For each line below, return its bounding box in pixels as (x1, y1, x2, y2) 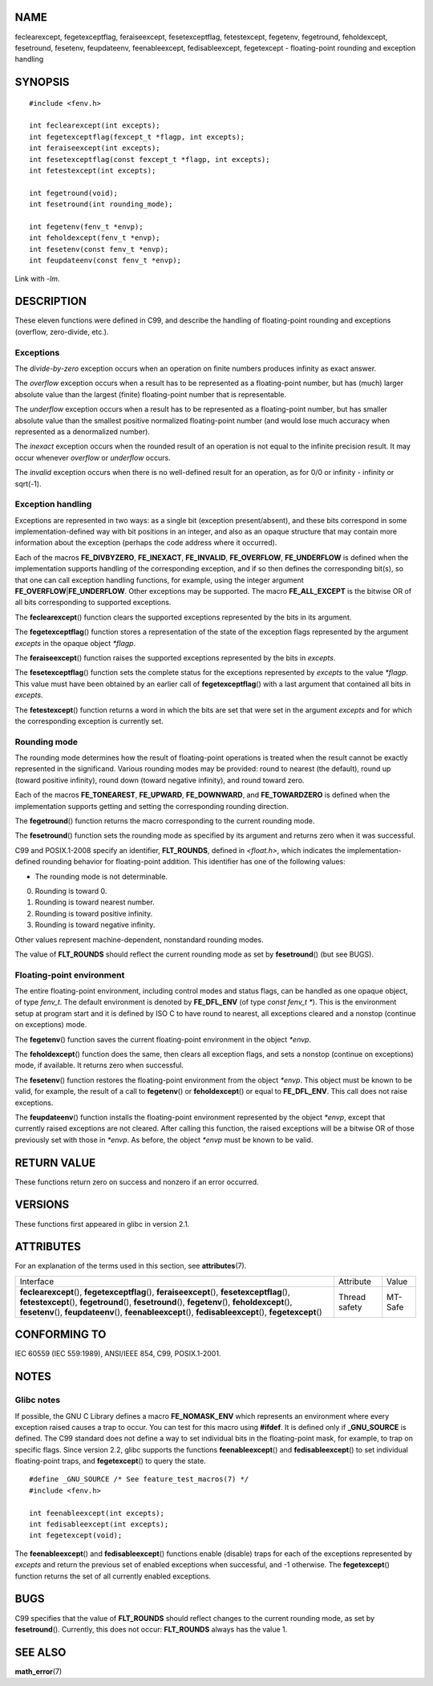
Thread (338, 1291, 366, 1302)
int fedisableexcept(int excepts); (29, 1520, 169, 1529)
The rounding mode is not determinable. (34, 871, 168, 881)
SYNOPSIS (14, 75, 70, 89)
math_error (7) (14, 1666, 63, 1676)
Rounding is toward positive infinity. (34, 908, 153, 918)
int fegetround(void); (29, 189, 119, 197)
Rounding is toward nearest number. (34, 897, 156, 907)
